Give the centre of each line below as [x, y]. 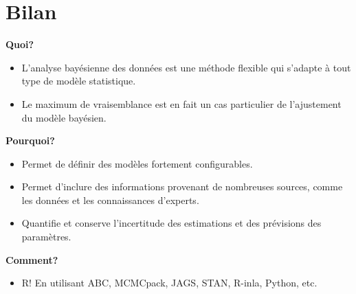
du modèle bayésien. [64, 117]
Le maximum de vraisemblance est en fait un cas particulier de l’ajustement [181, 103]
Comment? [32, 259]
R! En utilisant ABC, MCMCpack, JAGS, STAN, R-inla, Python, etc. [169, 283]
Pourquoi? [30, 140]
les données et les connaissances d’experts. [110, 200]
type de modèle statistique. [79, 81]
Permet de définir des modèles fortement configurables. [137, 163]
